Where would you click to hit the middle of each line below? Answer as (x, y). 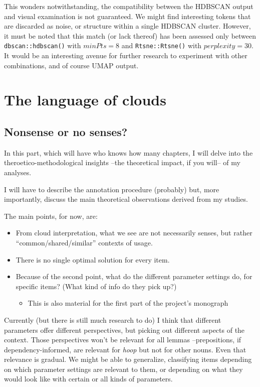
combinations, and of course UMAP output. (71, 65)
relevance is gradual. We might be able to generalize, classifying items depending (128, 359)
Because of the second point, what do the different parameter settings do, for (134, 276)
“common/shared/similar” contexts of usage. (84, 242)
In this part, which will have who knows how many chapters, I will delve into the (128, 152)
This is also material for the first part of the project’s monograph (128, 303)
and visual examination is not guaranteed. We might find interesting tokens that (127, 16)
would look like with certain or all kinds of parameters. (88, 379)
